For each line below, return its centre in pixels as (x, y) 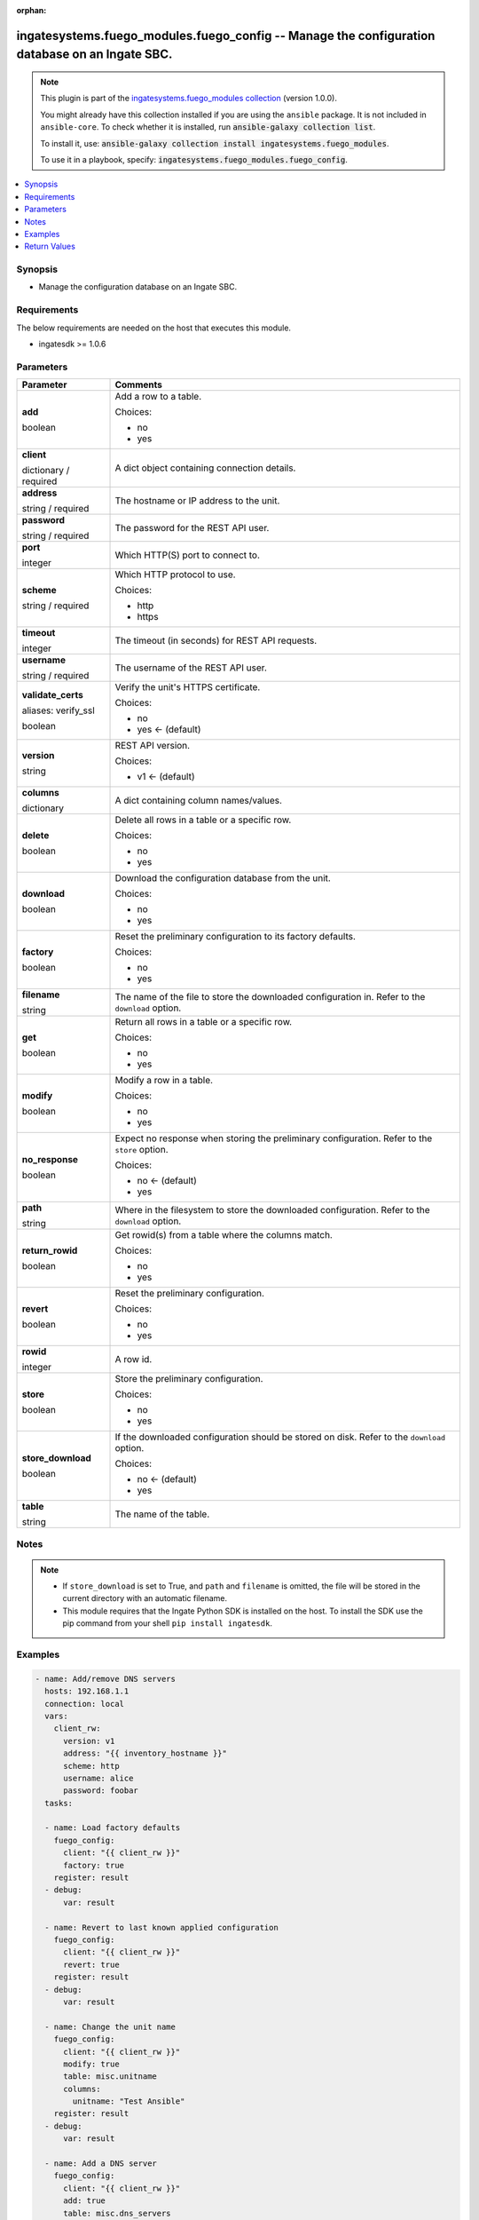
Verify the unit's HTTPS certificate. (188, 687)
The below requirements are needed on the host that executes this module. (154, 328)
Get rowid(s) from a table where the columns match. (224, 1235)
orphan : (31, 10)
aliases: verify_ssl (58, 710)
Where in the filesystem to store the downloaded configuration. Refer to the (272, 1210)
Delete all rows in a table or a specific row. (203, 820)
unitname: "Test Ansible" (129, 2101)
